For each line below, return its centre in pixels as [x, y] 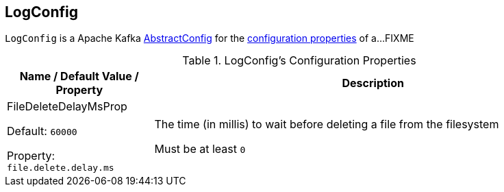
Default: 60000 [42, 131]
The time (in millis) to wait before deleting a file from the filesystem [327, 124]
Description [373, 83]
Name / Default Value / [79, 76]
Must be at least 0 [200, 148]
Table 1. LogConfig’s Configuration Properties [299, 61]
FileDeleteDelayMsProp [67, 107]
